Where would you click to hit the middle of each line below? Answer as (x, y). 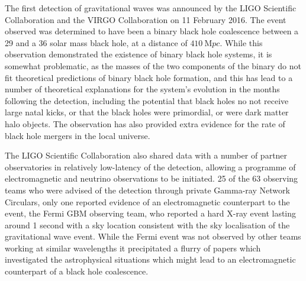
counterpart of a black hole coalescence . (77, 271)
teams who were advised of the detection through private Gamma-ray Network (147, 190)
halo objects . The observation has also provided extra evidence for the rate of (145, 123)
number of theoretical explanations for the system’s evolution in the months (142, 89)
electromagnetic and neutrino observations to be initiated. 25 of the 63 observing (152, 178)
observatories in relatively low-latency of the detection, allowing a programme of (150, 167)
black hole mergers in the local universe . (78, 135)
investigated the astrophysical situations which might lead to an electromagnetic (150, 259)
